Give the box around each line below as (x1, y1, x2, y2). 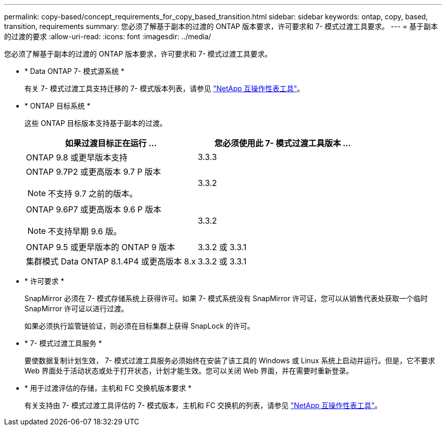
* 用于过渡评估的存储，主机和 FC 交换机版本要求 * (24, 384, 192, 392)
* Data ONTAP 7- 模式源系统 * (24, 67, 125, 75)
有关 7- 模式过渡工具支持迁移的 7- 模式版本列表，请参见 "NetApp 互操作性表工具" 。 (24, 84, 304, 93)
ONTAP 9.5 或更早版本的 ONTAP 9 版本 (26, 242, 175, 252)
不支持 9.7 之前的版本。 (48, 189, 138, 199)
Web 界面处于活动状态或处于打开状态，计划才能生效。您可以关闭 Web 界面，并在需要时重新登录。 (24, 366, 353, 375)
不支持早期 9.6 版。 (48, 226, 122, 236)
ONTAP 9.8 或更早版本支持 (26, 152, 128, 163)
